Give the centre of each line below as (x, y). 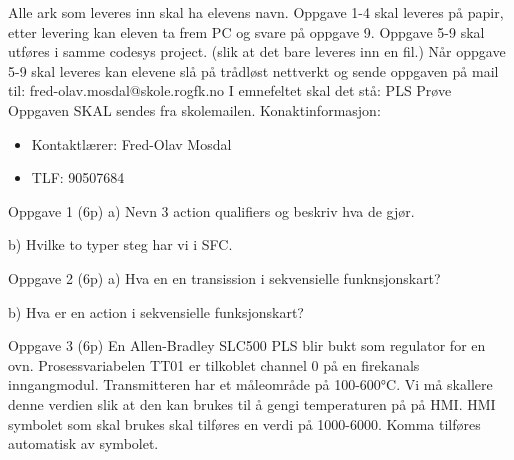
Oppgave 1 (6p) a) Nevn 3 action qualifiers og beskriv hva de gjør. (211, 210)
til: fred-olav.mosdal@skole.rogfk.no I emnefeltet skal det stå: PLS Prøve (230, 90)
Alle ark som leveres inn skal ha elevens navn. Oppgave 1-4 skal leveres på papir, (256, 12)
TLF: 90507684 (78, 177)
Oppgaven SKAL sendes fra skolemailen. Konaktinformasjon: (194, 109)
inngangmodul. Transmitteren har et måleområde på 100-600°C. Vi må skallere (250, 384)
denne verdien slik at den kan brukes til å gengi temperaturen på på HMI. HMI (252, 403)
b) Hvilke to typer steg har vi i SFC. (120, 244)
